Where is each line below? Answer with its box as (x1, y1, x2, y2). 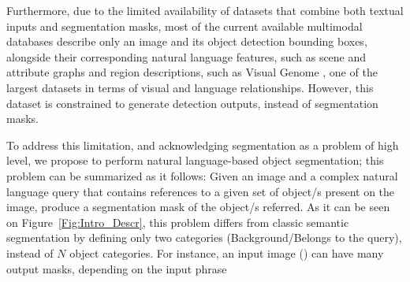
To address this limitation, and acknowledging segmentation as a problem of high (6, 136, 399, 153)
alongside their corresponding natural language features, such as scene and (6, 48, 367, 65)
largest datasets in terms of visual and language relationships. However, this (6, 79, 374, 95)
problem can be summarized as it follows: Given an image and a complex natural (6, 167, 398, 184)
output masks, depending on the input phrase (6, 260, 227, 276)
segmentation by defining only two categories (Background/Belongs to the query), (6, 229, 402, 246)
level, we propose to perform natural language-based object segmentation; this (6, 152, 384, 169)
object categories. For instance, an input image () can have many (69, 244, 384, 261)
